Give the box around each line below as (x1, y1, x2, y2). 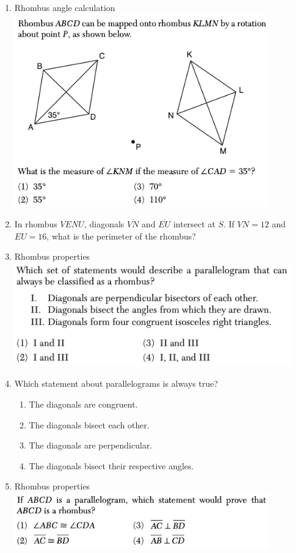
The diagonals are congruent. (29, 398, 138, 411)
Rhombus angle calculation (14, 1, 115, 13)
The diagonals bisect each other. (29, 418, 150, 431)
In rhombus (14, 218, 57, 230)
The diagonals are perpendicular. (29, 439, 153, 452)
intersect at (173, 218, 215, 230)
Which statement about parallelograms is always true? (14, 377, 218, 390)
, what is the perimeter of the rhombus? (46, 229, 196, 242)
